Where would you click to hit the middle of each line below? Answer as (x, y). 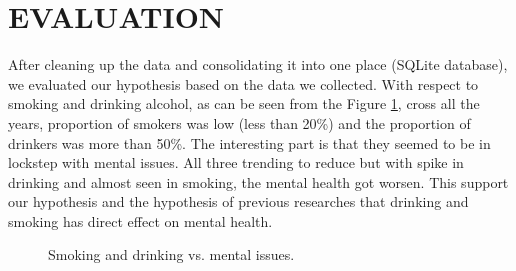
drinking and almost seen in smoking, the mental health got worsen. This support (258, 181)
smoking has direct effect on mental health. (140, 220)
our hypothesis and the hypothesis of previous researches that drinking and (238, 201)
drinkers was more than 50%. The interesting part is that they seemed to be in (249, 142)
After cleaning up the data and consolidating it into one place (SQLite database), (258, 64)
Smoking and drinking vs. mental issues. (171, 254)
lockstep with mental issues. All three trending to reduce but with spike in (236, 162)
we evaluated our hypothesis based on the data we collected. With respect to (243, 83)
